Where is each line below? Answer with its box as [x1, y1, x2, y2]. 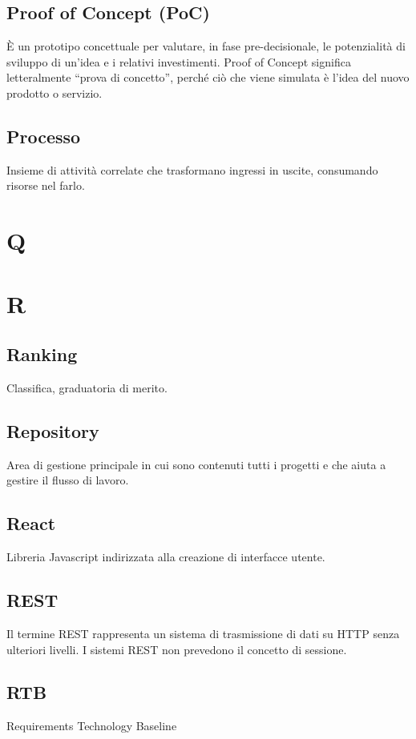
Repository [6, 418, 99, 443]
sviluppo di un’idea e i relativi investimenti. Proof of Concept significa [6, 53, 351, 70]
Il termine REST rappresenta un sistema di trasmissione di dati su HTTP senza [6, 625, 400, 641]
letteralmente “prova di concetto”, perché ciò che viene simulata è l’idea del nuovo [6, 69, 410, 86]
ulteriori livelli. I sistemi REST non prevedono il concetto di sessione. [6, 641, 347, 657]
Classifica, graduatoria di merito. [6, 379, 168, 396]
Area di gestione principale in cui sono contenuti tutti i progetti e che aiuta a [6, 456, 386, 472]
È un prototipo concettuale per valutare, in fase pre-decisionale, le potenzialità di [6, 38, 406, 54]
